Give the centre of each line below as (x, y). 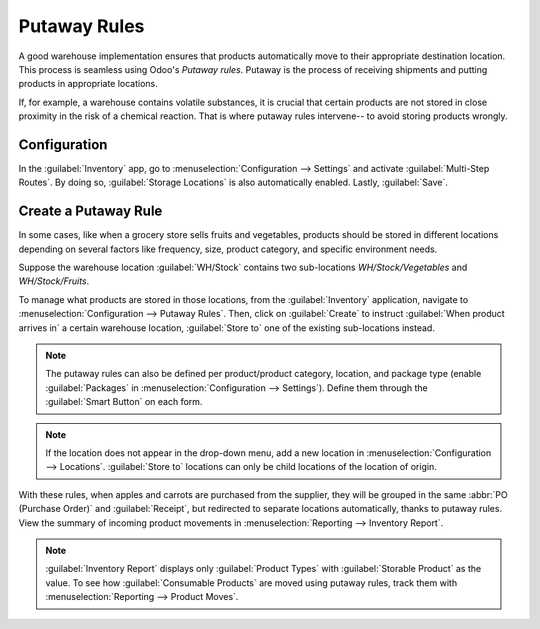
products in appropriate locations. (88, 84)
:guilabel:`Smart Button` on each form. (124, 402)
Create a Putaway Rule (90, 211)
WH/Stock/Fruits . (54, 281)
